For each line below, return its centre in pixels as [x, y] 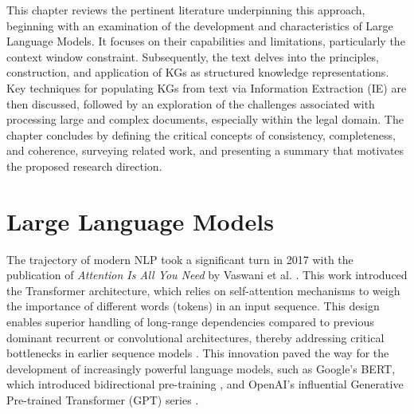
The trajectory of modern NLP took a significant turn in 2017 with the [180, 259]
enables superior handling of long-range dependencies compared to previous [190, 322]
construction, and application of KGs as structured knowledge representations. [198, 72]
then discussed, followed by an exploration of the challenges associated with [191, 103]
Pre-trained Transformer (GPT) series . [103, 400]
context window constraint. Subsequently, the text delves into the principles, [193, 56]
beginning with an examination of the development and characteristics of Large [200, 25]
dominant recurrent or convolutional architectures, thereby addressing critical [195, 337]
